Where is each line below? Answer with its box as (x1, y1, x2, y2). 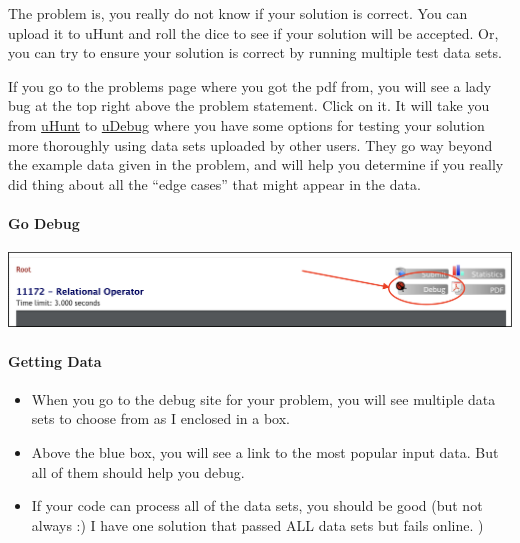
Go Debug (8, 212, 80, 233)
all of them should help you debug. (31, 461, 245, 482)
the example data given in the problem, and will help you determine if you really (8, 154, 504, 175)
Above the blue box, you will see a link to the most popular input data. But (31, 442, 499, 463)
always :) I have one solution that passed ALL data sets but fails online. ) (31, 514, 484, 535)
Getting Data (8, 350, 102, 371)
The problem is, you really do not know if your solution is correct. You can (8, 3, 468, 23)
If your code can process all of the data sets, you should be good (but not (31, 495, 483, 516)
